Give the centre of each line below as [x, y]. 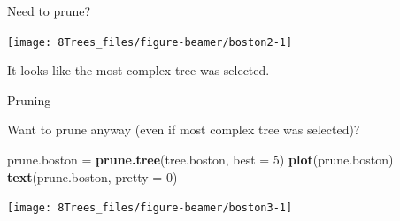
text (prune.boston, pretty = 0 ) [92, 176]
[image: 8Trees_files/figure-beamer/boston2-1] [150, 42]
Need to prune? [49, 11]
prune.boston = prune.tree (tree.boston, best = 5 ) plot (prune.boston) [200, 160]
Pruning [29, 99]
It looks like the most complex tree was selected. [138, 70]
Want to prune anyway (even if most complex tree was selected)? [184, 130]
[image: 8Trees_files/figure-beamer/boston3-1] [150, 208]
